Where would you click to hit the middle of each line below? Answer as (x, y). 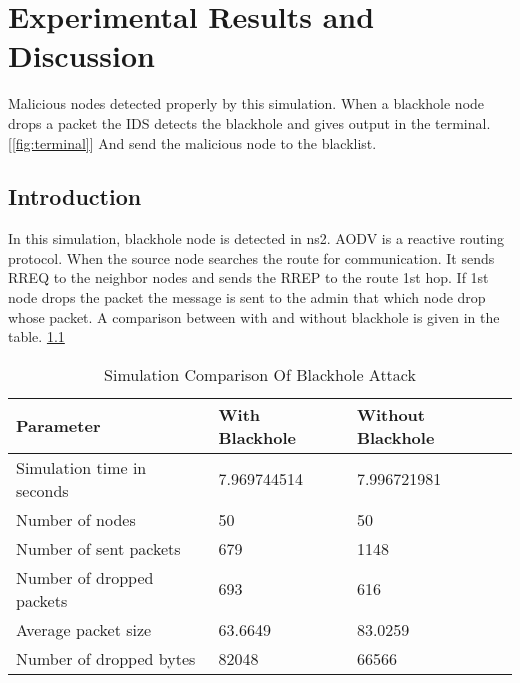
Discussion (81, 55)
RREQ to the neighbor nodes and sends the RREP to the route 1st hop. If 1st (248, 277)
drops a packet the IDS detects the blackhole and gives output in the (219, 122)
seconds (42, 490)
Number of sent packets (98, 548)
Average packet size (84, 629)
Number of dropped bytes (106, 658)
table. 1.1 (36, 336)
